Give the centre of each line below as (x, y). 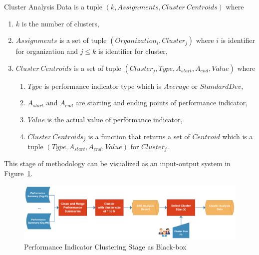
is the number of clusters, (60, 23)
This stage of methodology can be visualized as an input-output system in (117, 163)
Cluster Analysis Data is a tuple (53, 6)
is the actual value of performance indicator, (115, 119)
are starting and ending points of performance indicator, (162, 103)
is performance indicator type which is (103, 86)
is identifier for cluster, (133, 51)
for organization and (47, 51)
